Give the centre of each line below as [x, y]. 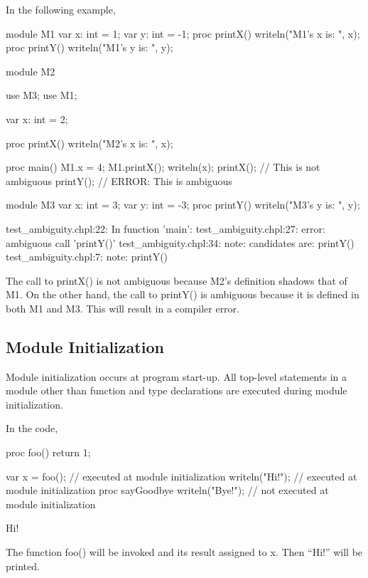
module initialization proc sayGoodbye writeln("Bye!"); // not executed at [167, 490]
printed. [23, 566]
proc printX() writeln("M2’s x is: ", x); [90, 143]
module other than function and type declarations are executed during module [177, 390]
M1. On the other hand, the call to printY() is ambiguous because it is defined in [183, 294]
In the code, [32, 428]
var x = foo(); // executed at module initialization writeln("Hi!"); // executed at [182, 476]
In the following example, [61, 9]
